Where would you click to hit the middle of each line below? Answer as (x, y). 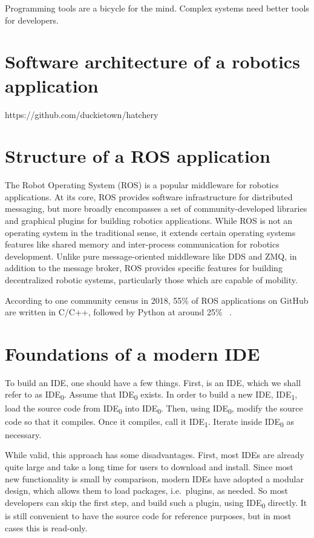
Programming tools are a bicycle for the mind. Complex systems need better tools (157, 8)
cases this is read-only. (46, 527)
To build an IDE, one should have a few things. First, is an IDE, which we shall (153, 382)
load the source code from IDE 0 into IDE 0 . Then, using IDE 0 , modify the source (154, 408)
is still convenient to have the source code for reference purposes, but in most (148, 515)
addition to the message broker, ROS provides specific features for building (144, 268)
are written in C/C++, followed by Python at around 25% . (119, 312)
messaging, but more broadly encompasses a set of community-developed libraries (156, 208)
